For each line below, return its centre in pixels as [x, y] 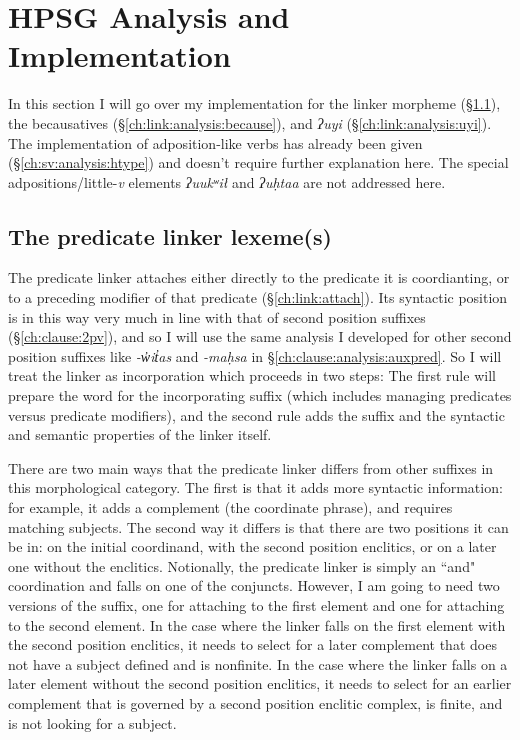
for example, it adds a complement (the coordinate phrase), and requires [230, 507]
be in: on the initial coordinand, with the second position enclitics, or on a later [252, 546]
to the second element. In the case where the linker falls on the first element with [257, 624]
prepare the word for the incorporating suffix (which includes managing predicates [260, 395]
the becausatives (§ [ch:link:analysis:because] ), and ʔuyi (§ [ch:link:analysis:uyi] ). [250, 122]
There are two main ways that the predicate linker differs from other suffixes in [251, 467]
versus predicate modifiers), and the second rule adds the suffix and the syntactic [256, 414]
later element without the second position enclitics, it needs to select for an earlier [260, 683]
